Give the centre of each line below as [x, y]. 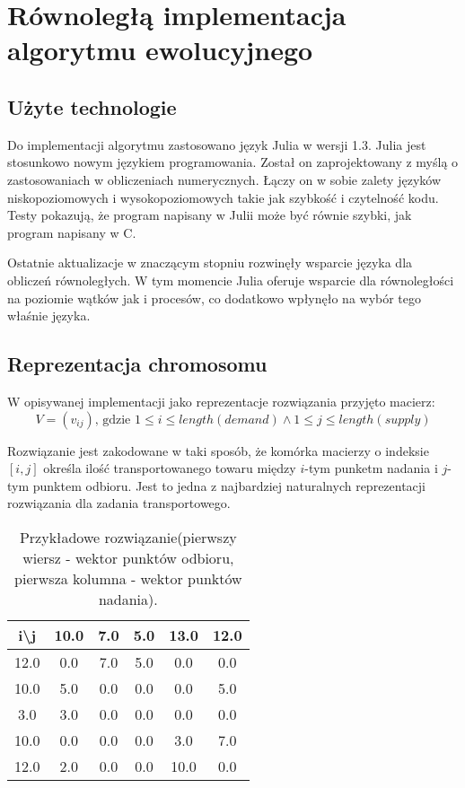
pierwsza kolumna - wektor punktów [128, 578]
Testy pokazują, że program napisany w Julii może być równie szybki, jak [210, 215]
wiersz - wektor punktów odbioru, [128, 557]
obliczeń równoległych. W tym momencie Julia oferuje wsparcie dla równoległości [231, 280]
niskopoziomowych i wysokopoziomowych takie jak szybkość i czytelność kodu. [223, 197]
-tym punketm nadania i [371, 468]
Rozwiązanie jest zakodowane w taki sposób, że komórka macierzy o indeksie [218, 450]
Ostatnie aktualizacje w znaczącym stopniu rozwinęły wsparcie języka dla [210, 263]
